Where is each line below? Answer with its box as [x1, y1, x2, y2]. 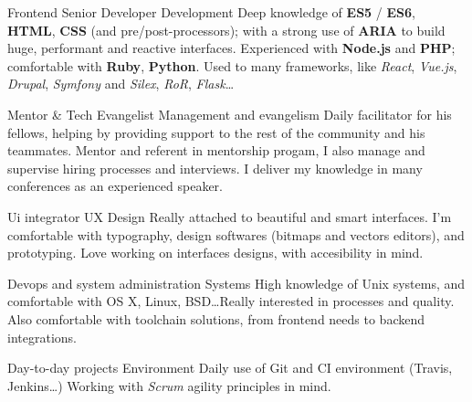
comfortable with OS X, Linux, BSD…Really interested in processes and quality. [7, 291, 455, 311]
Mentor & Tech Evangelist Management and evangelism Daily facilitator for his [7, 104, 452, 123]
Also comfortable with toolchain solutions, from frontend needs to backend [7, 309, 425, 328]
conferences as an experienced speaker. [7, 176, 223, 196]
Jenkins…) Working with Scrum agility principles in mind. [7, 376, 331, 395]
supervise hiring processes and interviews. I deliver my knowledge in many [7, 158, 423, 177]
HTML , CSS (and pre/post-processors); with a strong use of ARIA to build [7, 20, 446, 39]
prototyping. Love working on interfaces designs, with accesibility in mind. [7, 243, 424, 262]
